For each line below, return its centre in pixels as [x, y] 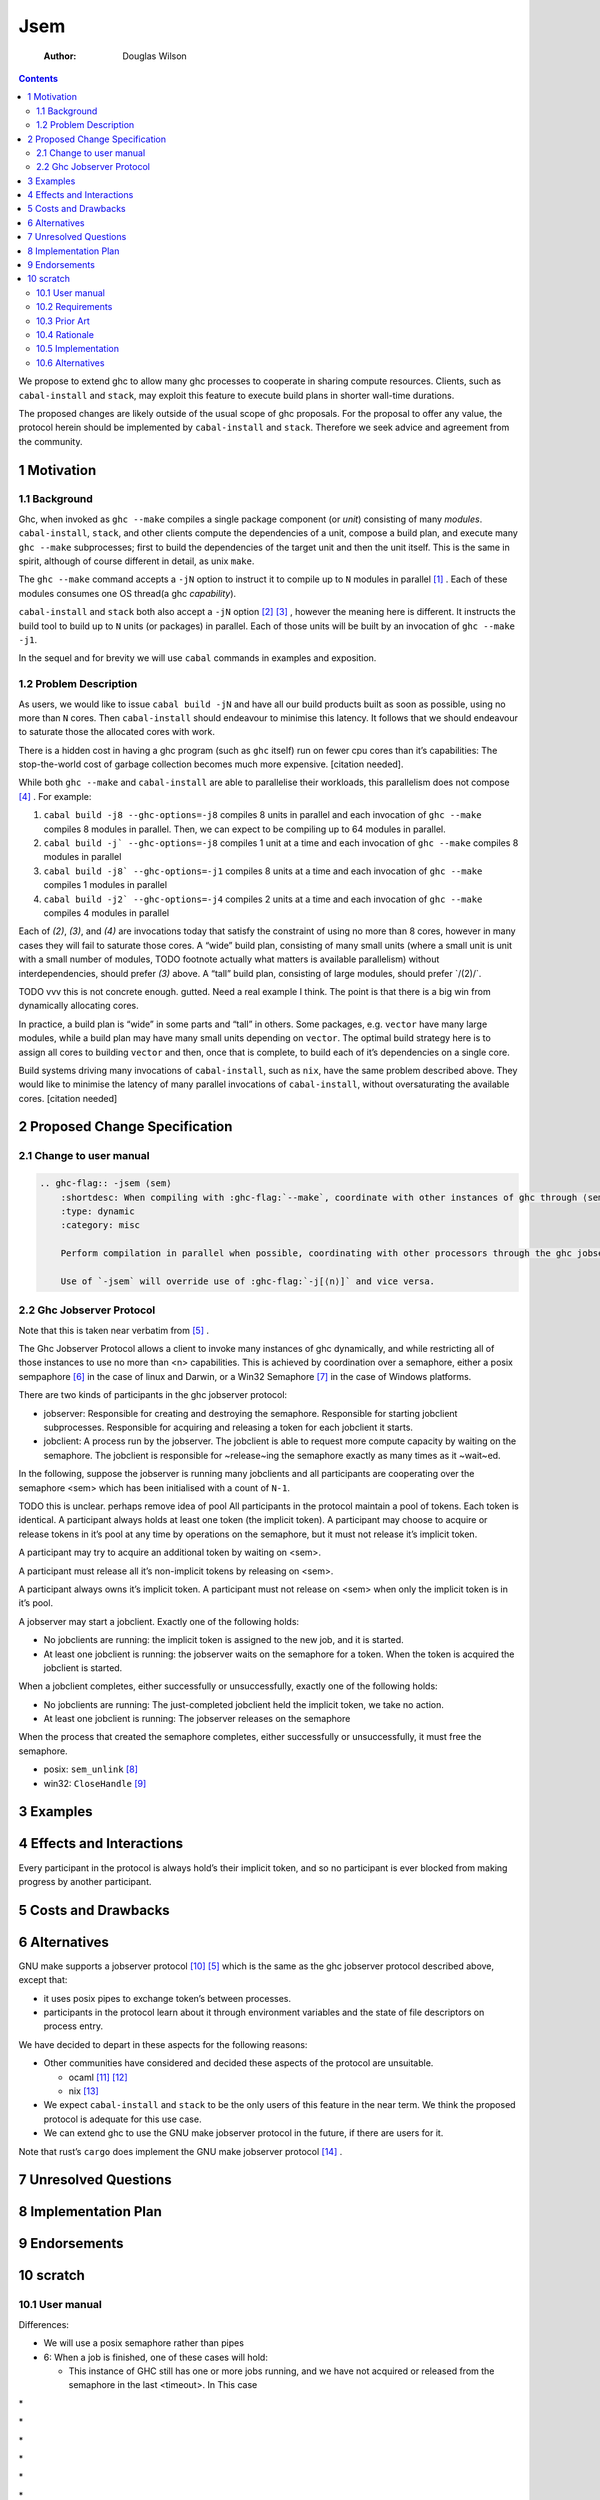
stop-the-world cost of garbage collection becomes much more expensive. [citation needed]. [211, 764]
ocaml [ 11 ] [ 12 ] [98, 2077]
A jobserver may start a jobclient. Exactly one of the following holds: [159, 1621]
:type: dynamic [97, 1211]
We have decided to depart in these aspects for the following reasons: [163, 2044]
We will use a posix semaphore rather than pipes [144, 2343]
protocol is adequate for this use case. [122, 2119]
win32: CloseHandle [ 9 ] [95, 1783]
